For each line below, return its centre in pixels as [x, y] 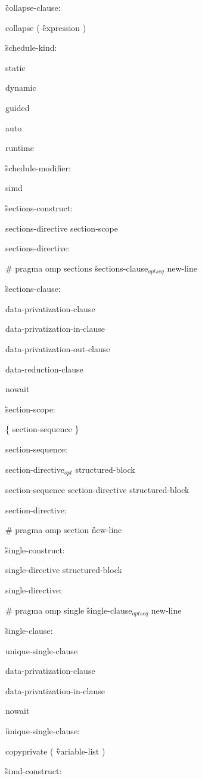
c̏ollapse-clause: [33, 7]
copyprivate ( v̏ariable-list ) [55, 751]
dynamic [21, 87]
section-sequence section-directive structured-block [97, 489]
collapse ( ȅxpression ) [46, 27]
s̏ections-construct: [39, 207]
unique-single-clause [42, 650]
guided [18, 107]
